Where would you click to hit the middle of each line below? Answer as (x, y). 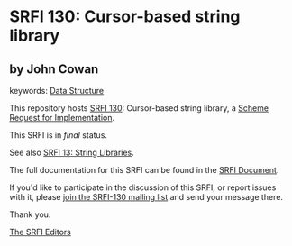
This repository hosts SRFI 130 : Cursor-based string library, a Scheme (139, 108)
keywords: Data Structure (57, 91)
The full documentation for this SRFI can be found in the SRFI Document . (144, 170)
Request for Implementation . (62, 118)
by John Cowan (54, 69)
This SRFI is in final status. (59, 135)
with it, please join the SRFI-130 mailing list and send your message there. (146, 197)
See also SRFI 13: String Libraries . (72, 152)
